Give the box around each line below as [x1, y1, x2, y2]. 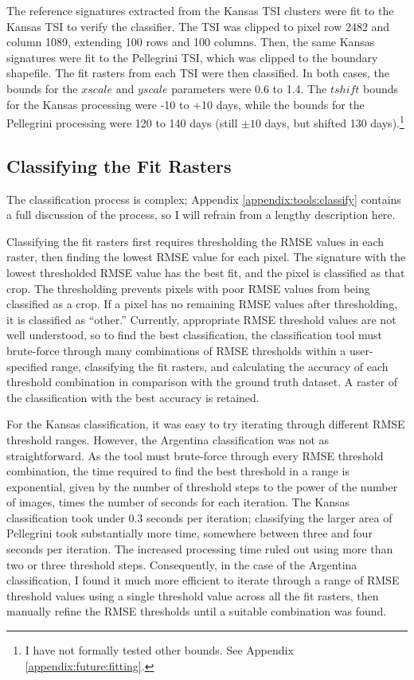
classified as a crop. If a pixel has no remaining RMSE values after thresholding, [6, 295, 398, 312]
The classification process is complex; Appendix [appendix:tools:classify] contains [6, 190, 401, 207]
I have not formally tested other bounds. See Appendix [25, 642, 294, 659]
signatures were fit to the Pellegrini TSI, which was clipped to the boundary [6, 49, 378, 65]
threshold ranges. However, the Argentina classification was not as [6, 431, 330, 447]
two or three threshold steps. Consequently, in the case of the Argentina [6, 556, 357, 573]
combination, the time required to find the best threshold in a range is [6, 463, 350, 479]
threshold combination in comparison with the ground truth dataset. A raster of [6, 373, 397, 390]
